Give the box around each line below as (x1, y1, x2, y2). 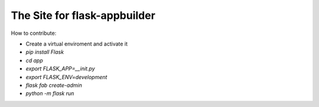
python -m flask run (25, 90, 74, 97)
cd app (25, 57, 44, 64)
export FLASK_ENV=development (25, 73, 108, 80)
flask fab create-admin (25, 82, 82, 89)
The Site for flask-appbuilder (11, 9, 156, 22)
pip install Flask (25, 48, 64, 56)
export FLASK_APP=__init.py (25, 65, 95, 72)
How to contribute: (11, 30, 57, 37)
